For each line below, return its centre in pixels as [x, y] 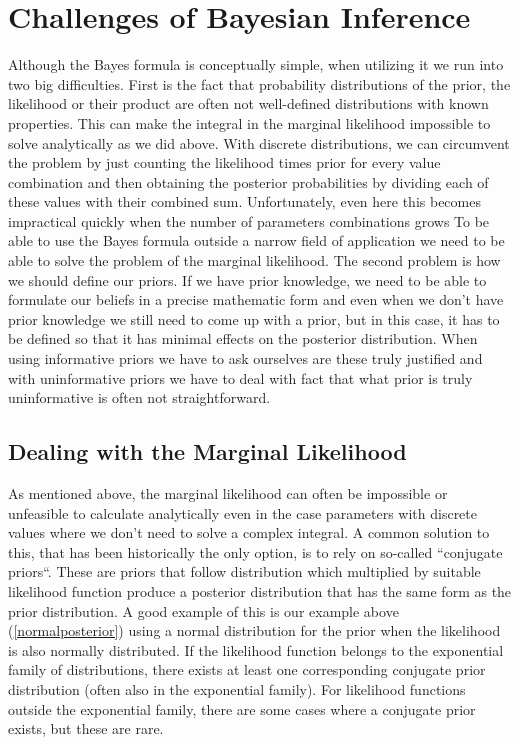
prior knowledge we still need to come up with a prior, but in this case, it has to [254, 318]
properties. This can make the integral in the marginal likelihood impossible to [249, 122]
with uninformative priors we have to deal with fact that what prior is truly [240, 377]
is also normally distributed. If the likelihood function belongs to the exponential [256, 649]
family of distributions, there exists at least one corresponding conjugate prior [247, 669]
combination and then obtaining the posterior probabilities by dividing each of [248, 181]
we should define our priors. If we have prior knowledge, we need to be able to [247, 279]
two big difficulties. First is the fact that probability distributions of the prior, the [259, 83]
